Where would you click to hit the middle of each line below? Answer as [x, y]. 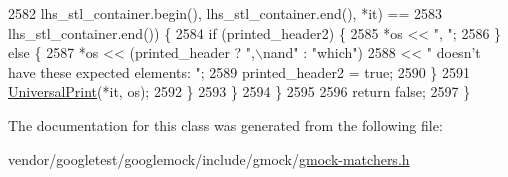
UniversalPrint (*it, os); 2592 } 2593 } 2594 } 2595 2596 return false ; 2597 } [239, 91]
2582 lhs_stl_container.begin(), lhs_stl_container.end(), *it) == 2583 [225, 13]
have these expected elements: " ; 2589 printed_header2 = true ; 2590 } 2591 [239, 71]
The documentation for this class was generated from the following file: [225, 124]
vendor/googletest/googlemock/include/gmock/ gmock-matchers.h [209, 158]
